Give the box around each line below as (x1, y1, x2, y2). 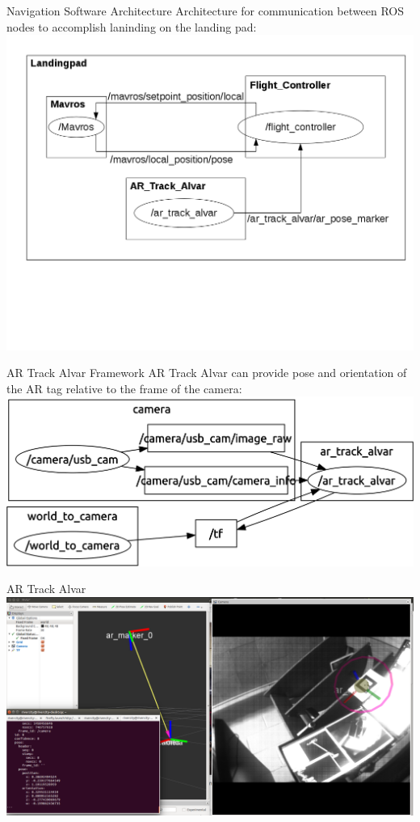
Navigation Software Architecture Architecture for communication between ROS (6, 2, 404, 19)
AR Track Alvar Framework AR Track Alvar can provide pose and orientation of (6, 364, 407, 381)
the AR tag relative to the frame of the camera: (6, 379, 242, 396)
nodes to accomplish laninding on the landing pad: (6, 18, 257, 35)
